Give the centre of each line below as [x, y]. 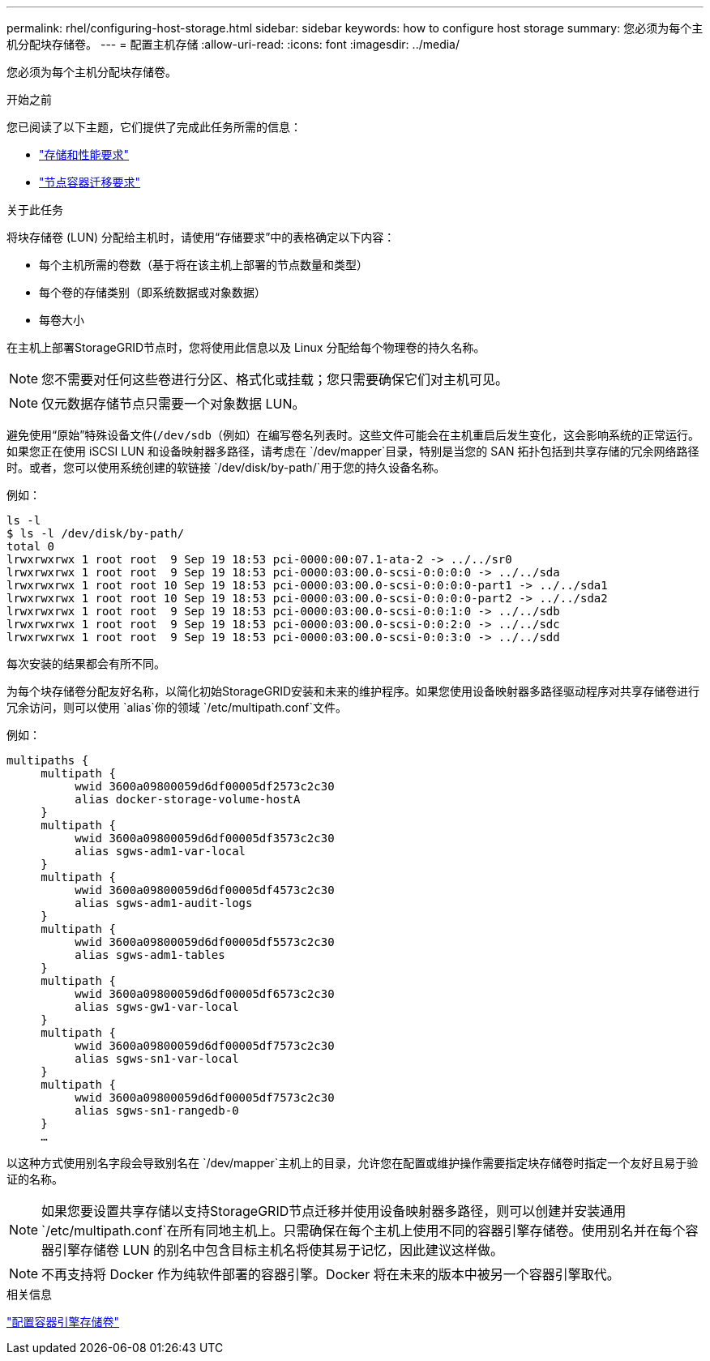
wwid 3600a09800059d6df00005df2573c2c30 [205, 786]
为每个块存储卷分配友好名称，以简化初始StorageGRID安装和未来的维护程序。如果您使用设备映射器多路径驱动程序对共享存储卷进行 [353, 691]
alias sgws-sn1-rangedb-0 [157, 1111]
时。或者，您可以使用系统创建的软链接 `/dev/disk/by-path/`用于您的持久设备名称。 [226, 467]
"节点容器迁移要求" [90, 182]
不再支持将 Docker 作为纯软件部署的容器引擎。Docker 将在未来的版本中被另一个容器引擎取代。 [331, 1274]
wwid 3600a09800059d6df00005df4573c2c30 [205, 890]
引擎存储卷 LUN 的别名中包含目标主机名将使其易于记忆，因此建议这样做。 [279, 1250]
